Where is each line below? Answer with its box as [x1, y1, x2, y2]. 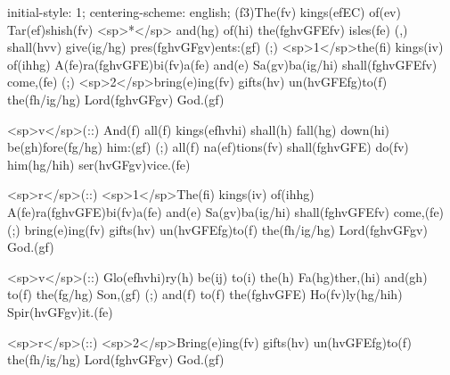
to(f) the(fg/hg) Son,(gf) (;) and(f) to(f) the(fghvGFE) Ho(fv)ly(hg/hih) [7, 285, 403, 304]
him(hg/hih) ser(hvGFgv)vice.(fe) [7, 154, 191, 173]
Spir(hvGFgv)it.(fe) [7, 302, 113, 321]
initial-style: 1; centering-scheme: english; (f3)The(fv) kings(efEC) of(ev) [7, 3, 401, 21]
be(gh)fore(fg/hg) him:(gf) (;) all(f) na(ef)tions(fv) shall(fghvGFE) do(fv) [7, 137, 409, 156]
